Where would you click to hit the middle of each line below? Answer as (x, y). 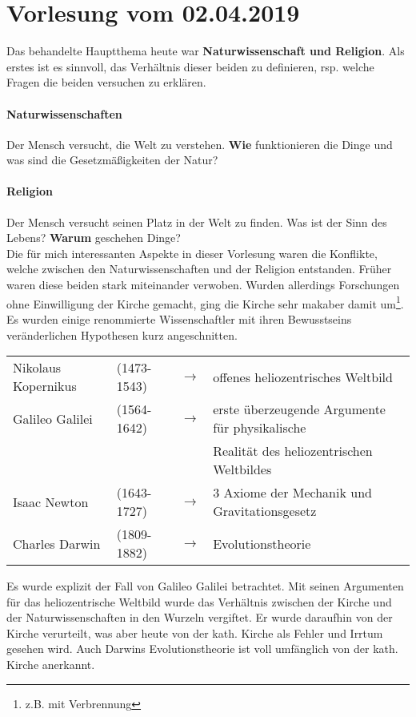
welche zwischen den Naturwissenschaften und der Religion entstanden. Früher (199, 269)
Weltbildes (242, 469)
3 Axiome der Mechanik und (292, 493)
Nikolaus (37, 368)
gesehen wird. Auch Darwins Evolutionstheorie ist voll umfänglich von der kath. (202, 649)
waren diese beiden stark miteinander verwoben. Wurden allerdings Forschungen (203, 285)
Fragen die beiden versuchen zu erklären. (106, 82)
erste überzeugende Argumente (299, 409)
